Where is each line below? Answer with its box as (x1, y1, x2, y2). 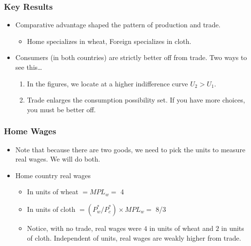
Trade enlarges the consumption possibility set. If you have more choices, (27, 95, 245, 105)
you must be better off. (27, 104, 96, 114)
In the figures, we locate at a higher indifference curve (27, 78, 188, 88)
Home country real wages (15, 170, 91, 180)
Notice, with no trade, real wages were (27, 223, 142, 233)
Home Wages (4, 125, 57, 137)
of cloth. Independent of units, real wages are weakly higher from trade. (27, 232, 241, 243)
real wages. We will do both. (15, 154, 100, 164)
